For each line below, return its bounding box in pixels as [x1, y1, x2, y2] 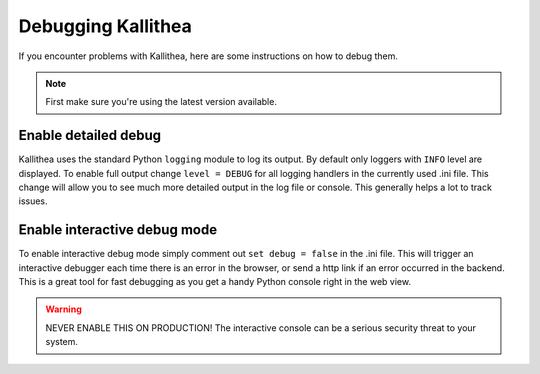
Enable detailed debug [18, 127, 162, 144]
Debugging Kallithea [18, 15, 192, 37]
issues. [18, 195, 49, 207]
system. [45, 336, 79, 348]
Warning [45, 303, 82, 315]
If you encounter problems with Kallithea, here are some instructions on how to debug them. [18, 50, 399, 62]
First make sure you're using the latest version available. [45, 96, 277, 108]
